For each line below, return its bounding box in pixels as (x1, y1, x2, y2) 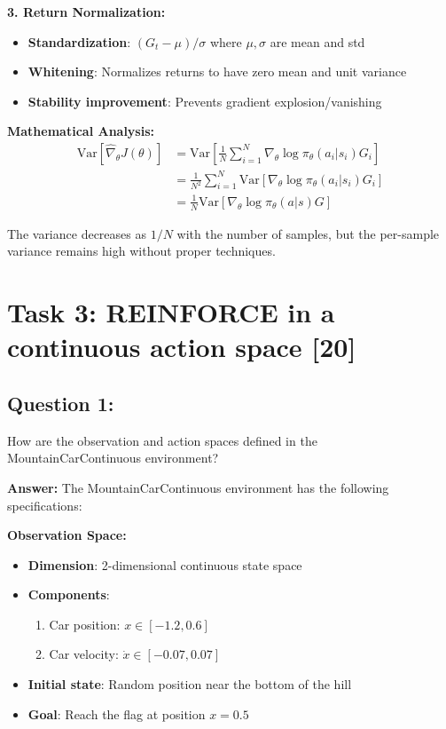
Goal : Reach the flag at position (27, 704, 206, 723)
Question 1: (7, 389, 114, 416)
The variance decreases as (7, 224, 146, 242)
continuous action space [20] (7, 329, 356, 365)
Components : (27, 585, 110, 604)
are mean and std (270, 32, 365, 51)
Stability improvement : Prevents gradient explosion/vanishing (27, 91, 382, 110)
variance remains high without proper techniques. (7, 242, 276, 260)
